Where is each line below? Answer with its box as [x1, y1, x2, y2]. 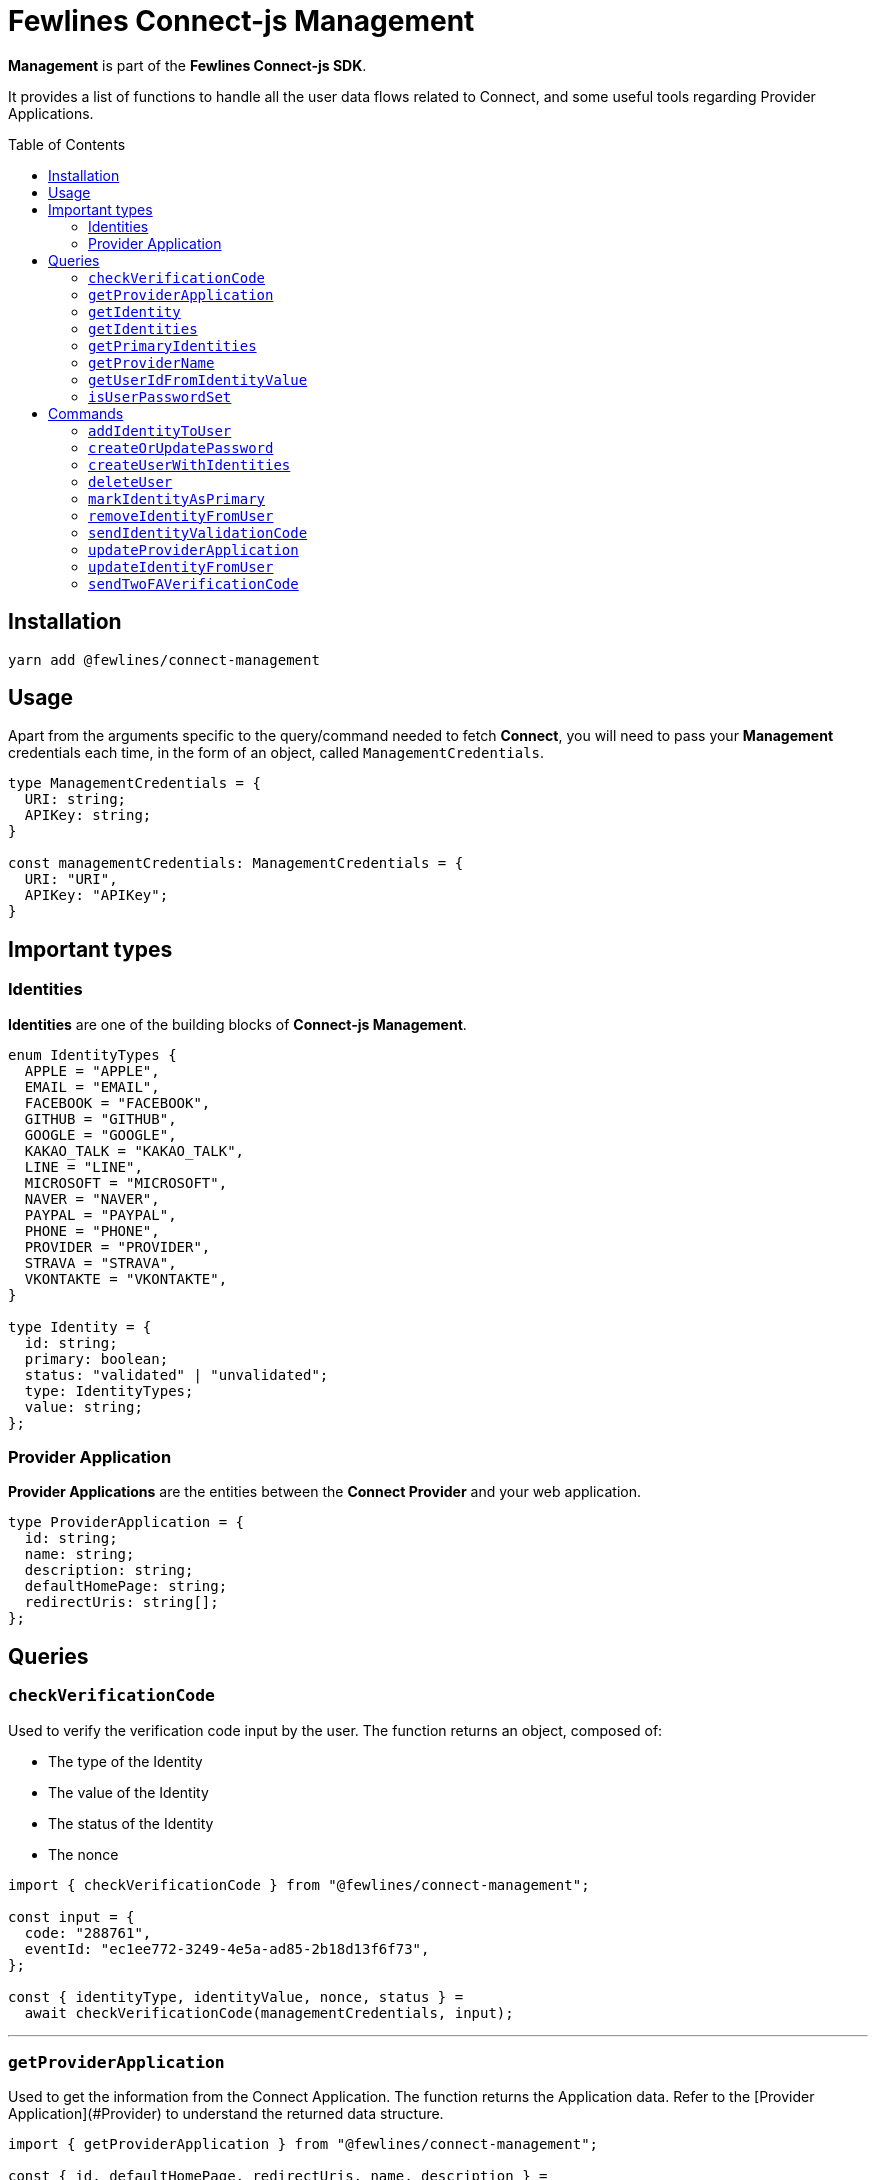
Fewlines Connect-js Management [8, 4, 475, 38]
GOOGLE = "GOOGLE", [24, 1126, 177, 1143]
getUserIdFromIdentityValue [88, 371, 308, 388]
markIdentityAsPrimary [88, 490, 266, 507]
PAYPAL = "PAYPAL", [24, 1206, 177, 1223]
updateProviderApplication [88, 541, 299, 558]
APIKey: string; [24, 807, 152, 824]
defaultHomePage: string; [24, 1578, 228, 1595]
